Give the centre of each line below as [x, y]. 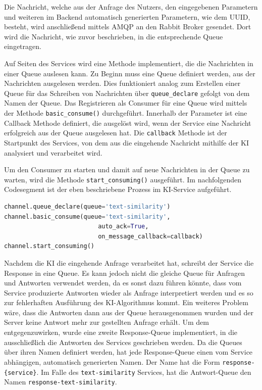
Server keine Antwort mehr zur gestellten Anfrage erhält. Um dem [107, 322]
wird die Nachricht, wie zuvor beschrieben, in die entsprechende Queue [114, 36]
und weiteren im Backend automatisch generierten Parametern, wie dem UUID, [127, 16]
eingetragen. [23, 46]
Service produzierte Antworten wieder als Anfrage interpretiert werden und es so [129, 292]
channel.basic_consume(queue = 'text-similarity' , [87, 216]
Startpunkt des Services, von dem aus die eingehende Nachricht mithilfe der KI [126, 142]
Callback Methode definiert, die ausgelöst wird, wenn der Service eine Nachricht [128, 123]
